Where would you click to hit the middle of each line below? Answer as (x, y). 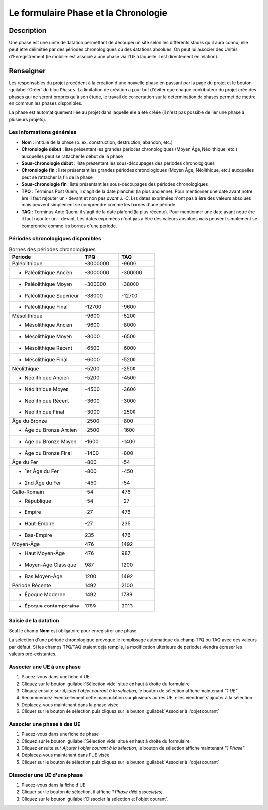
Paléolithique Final (46, 307)
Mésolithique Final (46, 360)
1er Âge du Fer (42, 471)
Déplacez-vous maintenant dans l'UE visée (66, 755)
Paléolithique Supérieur (52, 296)
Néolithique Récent (47, 401)
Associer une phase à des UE (45, 724)
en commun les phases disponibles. (46, 103)
